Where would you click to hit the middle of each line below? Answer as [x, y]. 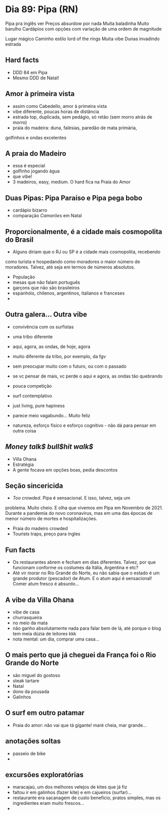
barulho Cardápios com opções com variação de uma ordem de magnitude [83, 28]
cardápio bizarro [30, 210]
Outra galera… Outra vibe [46, 315]
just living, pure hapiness [38, 405]
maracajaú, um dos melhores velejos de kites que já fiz [70, 787]
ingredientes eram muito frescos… [48, 803]
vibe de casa [26, 612]
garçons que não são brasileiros [46, 288]
